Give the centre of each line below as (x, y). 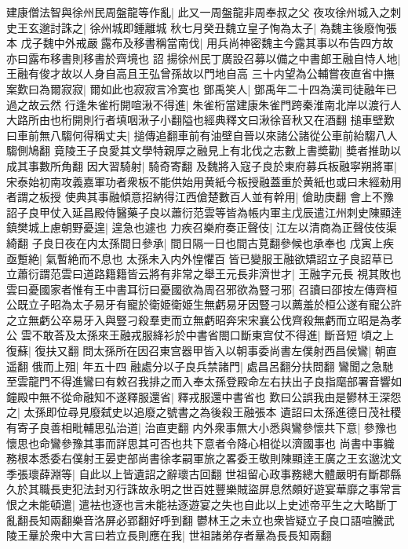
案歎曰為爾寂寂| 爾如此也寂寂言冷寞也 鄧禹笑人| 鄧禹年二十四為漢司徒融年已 (202, 88)
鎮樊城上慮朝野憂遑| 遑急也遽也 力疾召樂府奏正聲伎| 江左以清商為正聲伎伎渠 (202, 227)
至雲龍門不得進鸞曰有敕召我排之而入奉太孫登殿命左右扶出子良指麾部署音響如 (204, 381)
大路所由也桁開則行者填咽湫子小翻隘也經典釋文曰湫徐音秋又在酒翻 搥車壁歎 (200, 120)
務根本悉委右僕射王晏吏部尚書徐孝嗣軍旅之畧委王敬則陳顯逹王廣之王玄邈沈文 (204, 458)
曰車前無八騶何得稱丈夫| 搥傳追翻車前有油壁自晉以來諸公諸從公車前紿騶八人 (202, 135)
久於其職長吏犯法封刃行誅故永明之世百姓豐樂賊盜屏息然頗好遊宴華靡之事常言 (204, 489)
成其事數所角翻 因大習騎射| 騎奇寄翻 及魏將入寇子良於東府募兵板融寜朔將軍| (202, 165)
